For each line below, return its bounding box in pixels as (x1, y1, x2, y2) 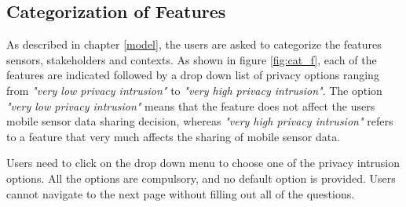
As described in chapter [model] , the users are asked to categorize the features (6, 36, 382, 53)
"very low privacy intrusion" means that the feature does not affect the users (6, 97, 375, 114)
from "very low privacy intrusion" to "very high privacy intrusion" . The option (6, 82, 382, 98)
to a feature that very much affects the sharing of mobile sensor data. (6, 128, 341, 144)
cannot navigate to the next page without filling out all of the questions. (6, 185, 355, 202)
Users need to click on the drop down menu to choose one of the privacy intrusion (6, 154, 400, 171)
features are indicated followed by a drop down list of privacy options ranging (6, 67, 379, 83)
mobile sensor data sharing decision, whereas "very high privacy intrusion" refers (6, 113, 393, 129)
